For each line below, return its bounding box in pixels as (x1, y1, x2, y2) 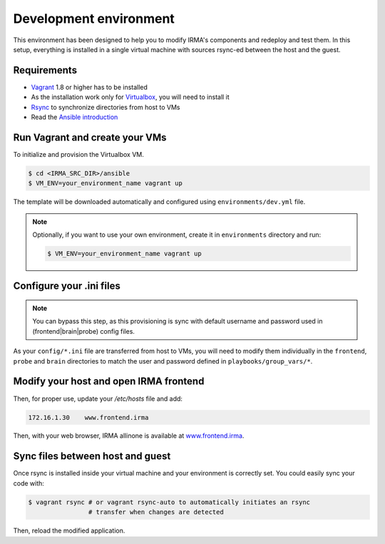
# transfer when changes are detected (88, 508, 224, 516)
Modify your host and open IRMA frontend (13, 375, 205, 388)
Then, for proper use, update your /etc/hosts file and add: (13, 394, 183, 403)
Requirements (13, 64, 78, 76)
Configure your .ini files (13, 280, 120, 292)
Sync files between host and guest (13, 450, 171, 463)
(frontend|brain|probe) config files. (32, 327, 135, 335)
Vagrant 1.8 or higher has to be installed (31, 83, 148, 91)
